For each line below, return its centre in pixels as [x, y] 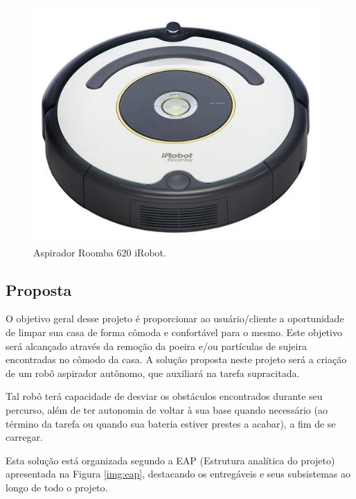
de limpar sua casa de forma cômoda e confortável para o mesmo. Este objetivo [174, 332]
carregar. [24, 437]
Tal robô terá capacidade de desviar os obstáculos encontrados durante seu [164, 396]
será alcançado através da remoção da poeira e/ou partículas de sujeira [156, 345]
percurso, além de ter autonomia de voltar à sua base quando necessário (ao [167, 409]
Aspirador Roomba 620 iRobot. [100, 252]
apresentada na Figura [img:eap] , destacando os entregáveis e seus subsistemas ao [178, 474]
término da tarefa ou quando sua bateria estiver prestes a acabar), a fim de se [171, 423]
